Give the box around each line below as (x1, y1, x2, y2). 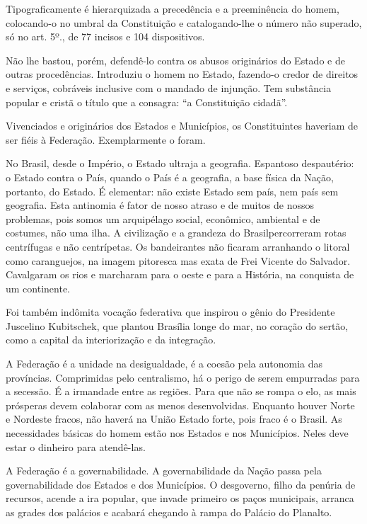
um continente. (6, 280, 70, 295)
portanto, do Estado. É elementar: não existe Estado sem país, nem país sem (6, 183, 339, 198)
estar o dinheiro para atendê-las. (6, 439, 146, 454)
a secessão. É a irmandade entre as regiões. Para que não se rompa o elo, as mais (6, 384, 356, 399)
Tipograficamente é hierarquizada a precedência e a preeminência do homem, (6, 1, 339, 16)
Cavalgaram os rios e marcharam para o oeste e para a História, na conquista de (6, 267, 354, 282)
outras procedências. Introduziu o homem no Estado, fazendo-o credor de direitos (6, 67, 359, 81)
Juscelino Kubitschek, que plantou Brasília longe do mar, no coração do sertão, (6, 318, 349, 333)
